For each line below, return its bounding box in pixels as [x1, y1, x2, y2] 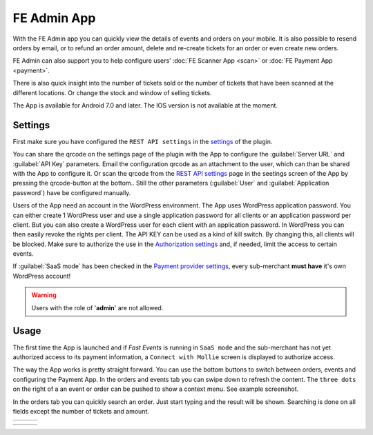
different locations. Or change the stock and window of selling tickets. [12, 88, 212, 97]
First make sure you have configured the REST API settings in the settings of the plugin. [12, 137, 273, 145]
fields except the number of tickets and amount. [12, 407, 150, 415]
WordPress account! [12, 272, 71, 280]
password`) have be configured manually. [12, 188, 131, 196]
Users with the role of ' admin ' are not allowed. [31, 303, 164, 312]
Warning [31, 291, 57, 299]
